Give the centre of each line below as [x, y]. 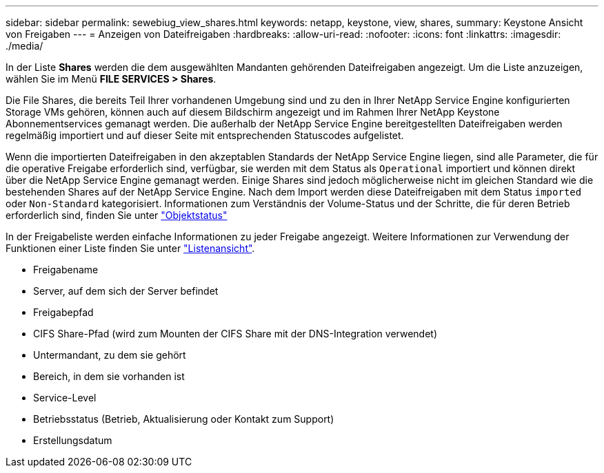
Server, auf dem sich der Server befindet [126, 291]
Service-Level [65, 398]
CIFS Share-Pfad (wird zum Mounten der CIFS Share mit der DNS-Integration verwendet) [235, 334]
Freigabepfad [63, 312]
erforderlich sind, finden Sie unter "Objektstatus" [117, 215]
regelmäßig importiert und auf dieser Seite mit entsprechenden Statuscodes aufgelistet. [205, 135]
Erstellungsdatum [73, 440]
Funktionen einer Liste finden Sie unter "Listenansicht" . [130, 248]
